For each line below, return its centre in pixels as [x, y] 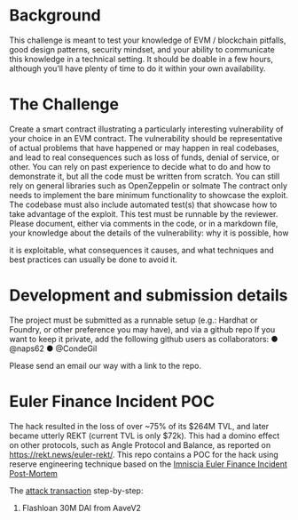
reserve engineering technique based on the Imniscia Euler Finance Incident [149, 464]
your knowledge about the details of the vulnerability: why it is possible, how [149, 233]
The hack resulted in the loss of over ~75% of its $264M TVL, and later [139, 426]
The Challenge [64, 104]
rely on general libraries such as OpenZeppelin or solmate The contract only [149, 185]
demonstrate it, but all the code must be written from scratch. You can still [145, 176]
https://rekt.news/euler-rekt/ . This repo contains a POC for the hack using [144, 454]
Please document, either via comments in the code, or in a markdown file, [144, 223]
